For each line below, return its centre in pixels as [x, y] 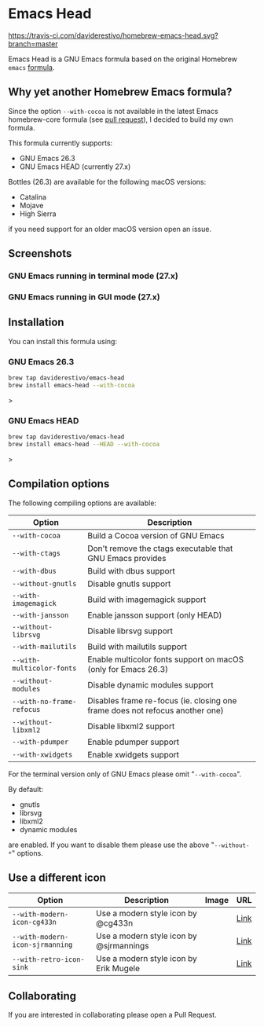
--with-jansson [40, 615]
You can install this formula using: [63, 341]
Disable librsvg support [130, 631]
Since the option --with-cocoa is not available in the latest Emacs [113, 111]
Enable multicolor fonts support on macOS [166, 659]
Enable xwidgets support [133, 754]
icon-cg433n [35, 922]
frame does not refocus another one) [156, 710]
